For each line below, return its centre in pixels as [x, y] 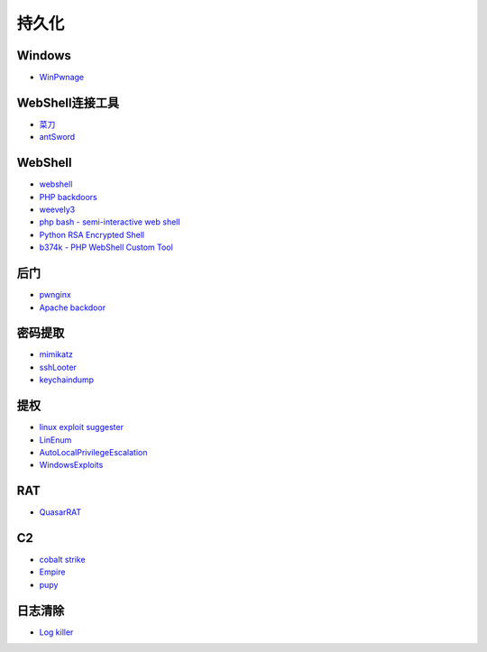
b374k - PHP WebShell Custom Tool [106, 247]
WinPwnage [62, 78]
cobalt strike [62, 560]
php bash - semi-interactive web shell [110, 222]
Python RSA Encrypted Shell [92, 234]
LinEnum [55, 440]
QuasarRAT [60, 512]
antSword [57, 137]
